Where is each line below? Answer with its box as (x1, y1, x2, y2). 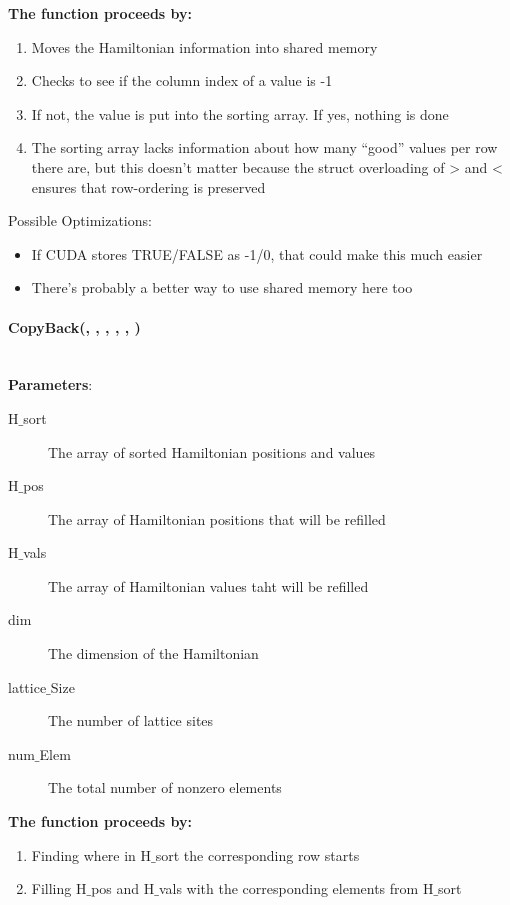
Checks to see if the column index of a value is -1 (31, 70, 333, 91)
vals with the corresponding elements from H (158, 878, 434, 899)
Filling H (31, 878, 87, 899)
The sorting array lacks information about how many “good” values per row (31, 137, 498, 158)
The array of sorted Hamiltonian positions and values (48, 441, 376, 462)
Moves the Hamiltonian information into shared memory (31, 36, 378, 57)
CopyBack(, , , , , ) (8, 316, 141, 337)
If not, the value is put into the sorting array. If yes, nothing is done (31, 103, 449, 124)
